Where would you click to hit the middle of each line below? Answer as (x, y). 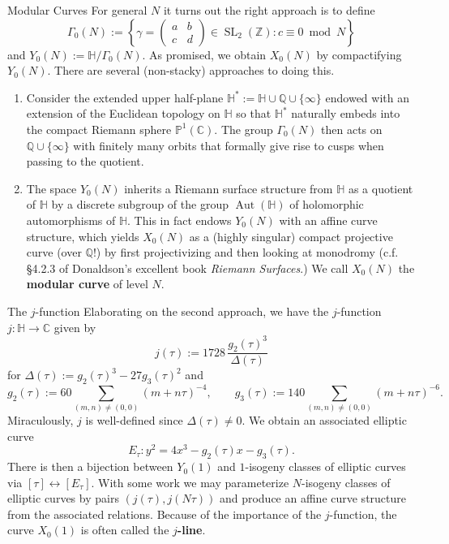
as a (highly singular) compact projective (291, 236)
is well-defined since (134, 420)
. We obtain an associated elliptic (324, 420)
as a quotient (381, 188)
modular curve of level (87, 284)
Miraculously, (41, 420)
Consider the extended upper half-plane (125, 97)
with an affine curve (328, 220)
